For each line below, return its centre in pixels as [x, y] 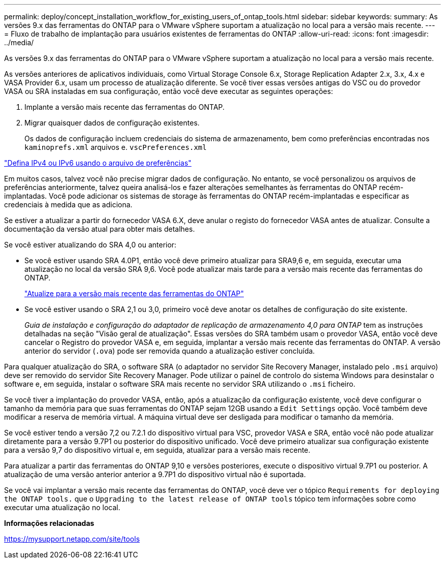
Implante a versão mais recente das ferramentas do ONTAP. [125, 107]
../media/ [19, 42]
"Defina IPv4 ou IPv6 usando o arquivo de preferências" [98, 163]
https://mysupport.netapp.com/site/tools [72, 539]
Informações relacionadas [49, 523]
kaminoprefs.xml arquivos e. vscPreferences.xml [116, 147]
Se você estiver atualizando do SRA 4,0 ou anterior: [90, 245]
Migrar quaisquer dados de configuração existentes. [112, 123]
